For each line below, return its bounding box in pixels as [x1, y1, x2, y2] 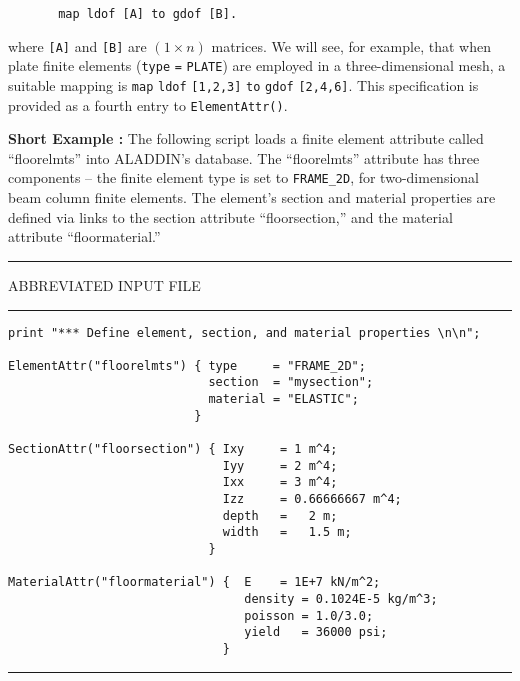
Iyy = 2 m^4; [222, 458, 338, 473]
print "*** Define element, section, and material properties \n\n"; [8, 325, 481, 340]
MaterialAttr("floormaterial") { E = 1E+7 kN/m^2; [8, 575, 381, 590]
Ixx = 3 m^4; [222, 475, 338, 490]
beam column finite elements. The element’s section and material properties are [8, 187, 496, 208]
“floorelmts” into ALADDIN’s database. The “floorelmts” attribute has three [8, 147, 480, 168]
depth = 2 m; [222, 508, 338, 523]
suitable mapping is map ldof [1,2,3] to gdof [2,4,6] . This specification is [8, 74, 479, 95]
